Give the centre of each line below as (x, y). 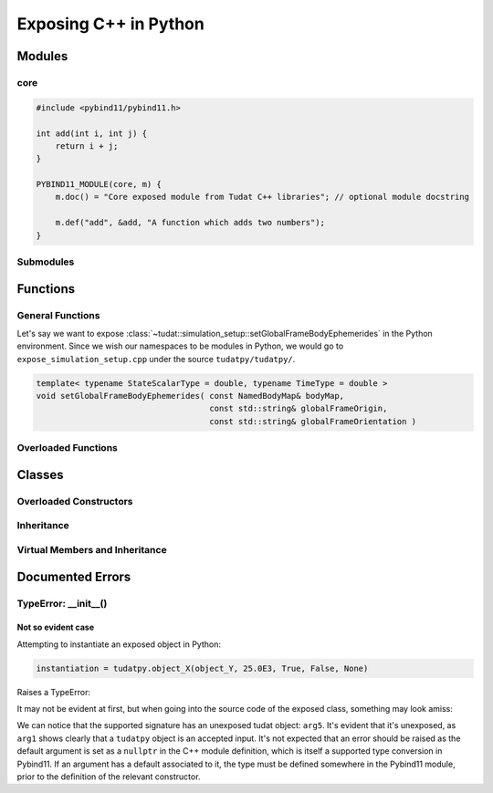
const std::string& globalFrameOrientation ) (313, 421)
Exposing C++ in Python (110, 24)
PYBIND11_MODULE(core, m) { (99, 184)
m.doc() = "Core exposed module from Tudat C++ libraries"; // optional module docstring (262, 197)
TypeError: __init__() (62, 603)
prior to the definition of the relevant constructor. (109, 777)
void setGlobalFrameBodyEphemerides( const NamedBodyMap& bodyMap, (190, 396)
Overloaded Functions (67, 448)
